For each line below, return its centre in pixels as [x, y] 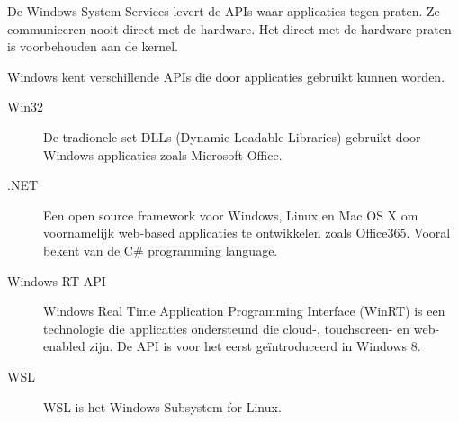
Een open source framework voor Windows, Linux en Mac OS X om [231, 215]
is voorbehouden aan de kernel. [93, 46]
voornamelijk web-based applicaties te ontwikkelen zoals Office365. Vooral [247, 233]
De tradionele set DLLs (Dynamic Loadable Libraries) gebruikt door [232, 136]
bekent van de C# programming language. [161, 250]
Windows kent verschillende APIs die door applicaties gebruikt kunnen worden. [226, 76]
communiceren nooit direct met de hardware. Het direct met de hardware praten [229, 28]
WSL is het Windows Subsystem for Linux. [162, 406]
